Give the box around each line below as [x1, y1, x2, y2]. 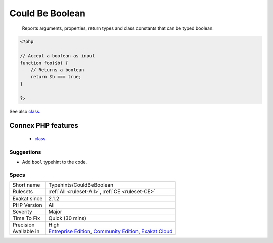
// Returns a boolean [30, 67, 84, 73]
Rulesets [12, 188, 33, 196]
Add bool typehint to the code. [22, 159, 87, 165]
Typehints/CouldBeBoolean [48, 182, 114, 189]
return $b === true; [30, 74, 82, 80]
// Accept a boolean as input [20, 53, 95, 59]
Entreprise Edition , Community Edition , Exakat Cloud [48, 228, 173, 235]
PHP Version [12, 202, 42, 209]
